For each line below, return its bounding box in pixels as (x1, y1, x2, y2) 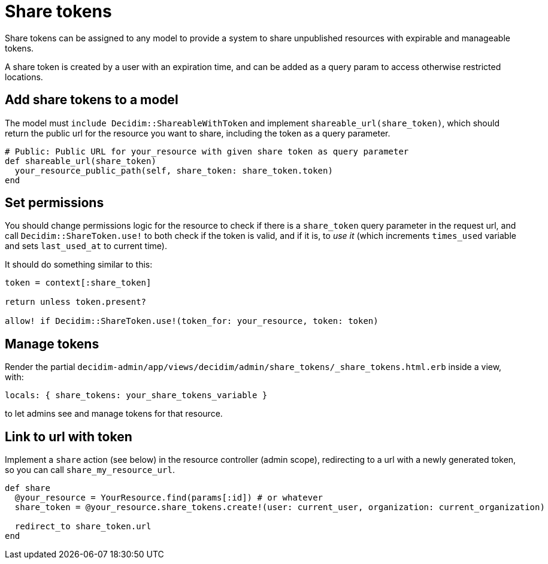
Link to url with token (5, 429, 132, 444)
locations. (5, 71, 43, 82)
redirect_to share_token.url (14, 521, 152, 532)
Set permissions (5, 195, 104, 211)
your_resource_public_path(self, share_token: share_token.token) (14, 165, 333, 175)
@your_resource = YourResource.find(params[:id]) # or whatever (14, 493, 323, 503)
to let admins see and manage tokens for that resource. (5, 408, 223, 419)
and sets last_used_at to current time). (5, 241, 167, 251)
